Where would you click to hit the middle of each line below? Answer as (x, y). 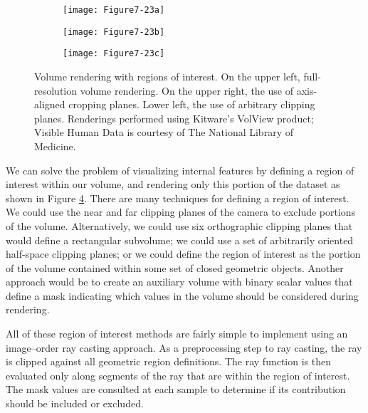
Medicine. (55, 146)
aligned (50, 104)
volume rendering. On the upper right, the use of (186, 90)
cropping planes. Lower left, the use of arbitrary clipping (192, 104)
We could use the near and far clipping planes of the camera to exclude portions (181, 212)
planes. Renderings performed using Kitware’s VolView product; (174, 118)
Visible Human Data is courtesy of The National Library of (164, 132)
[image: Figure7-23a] (114, 10)
